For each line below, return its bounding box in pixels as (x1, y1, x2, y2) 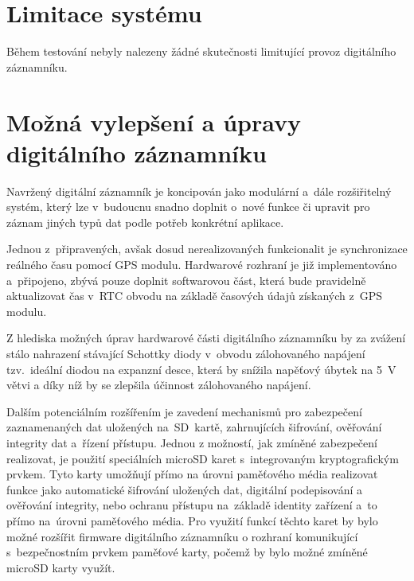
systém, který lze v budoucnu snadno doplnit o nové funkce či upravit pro (6, 198, 370, 215)
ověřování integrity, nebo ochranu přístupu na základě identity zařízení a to (6, 497, 377, 513)
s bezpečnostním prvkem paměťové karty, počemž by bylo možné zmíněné (6, 544, 368, 560)
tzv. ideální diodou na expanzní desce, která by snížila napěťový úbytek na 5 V (6, 361, 396, 377)
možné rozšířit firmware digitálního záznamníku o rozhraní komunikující (6, 528, 358, 544)
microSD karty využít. (6, 559, 115, 575)
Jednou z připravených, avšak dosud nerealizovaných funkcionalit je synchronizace (6, 240, 408, 257)
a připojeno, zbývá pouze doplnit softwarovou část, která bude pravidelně (6, 271, 366, 288)
